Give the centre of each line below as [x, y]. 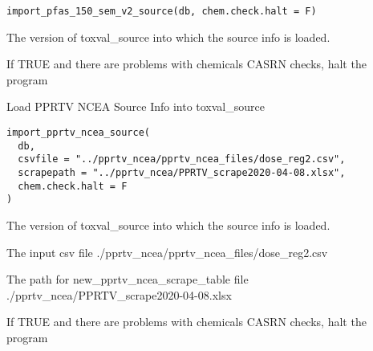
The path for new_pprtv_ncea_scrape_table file [128, 279]
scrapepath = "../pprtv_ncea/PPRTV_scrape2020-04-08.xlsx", [182, 173]
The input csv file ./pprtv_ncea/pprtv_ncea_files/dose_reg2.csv [167, 252]
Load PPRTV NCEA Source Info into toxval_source [136, 106]
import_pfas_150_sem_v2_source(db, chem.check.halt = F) [162, 11]
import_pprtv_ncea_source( [78, 133]
